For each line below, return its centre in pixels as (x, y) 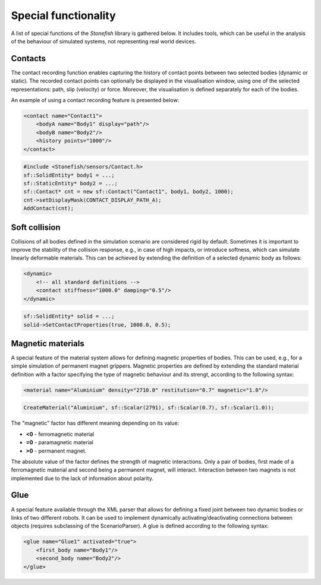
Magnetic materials (48, 344)
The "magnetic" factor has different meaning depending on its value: (95, 423)
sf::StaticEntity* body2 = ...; (71, 183)
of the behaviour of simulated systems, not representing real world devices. (103, 41)
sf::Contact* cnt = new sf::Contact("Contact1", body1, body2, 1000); (129, 192)
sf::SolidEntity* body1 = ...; (69, 175)
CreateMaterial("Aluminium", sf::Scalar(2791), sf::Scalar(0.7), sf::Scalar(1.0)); (149, 408)
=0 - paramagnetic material (59, 442)
